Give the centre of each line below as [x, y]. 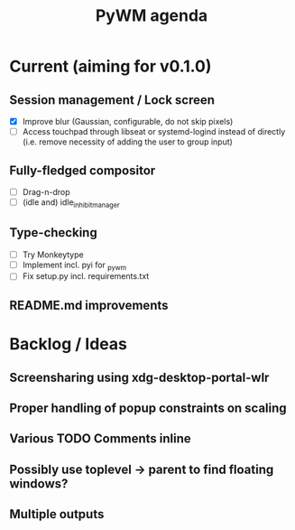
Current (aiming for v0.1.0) [111, 66]
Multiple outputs [57, 514]
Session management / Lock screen [112, 100]
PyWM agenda [152, 16]
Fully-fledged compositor [83, 170]
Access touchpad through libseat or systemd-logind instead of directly [154, 132]
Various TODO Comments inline [100, 439]
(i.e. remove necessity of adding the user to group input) [127, 142]
